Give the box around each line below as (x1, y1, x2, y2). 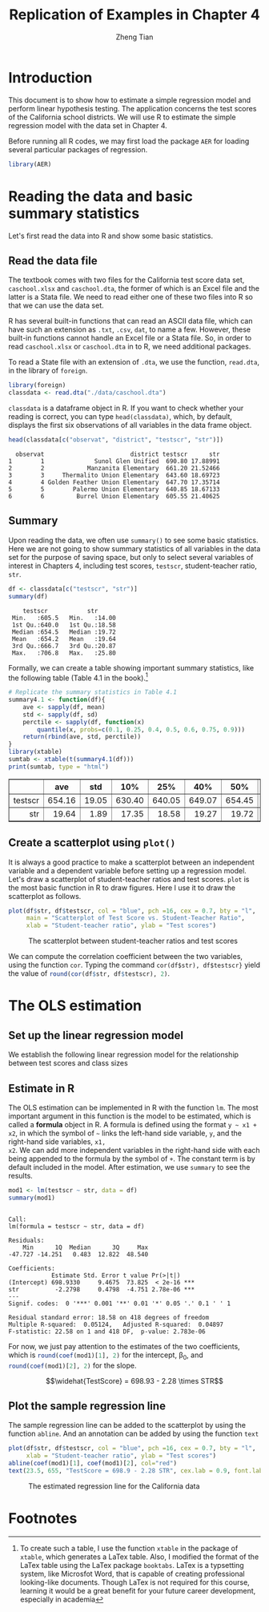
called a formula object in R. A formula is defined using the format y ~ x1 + (8, 1120, 258, 1130)
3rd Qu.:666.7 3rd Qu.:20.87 (11, 642, 116, 650)
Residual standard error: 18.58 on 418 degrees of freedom (8, 1313, 210, 1321)
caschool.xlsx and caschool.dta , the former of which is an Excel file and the (8, 284, 260, 293)
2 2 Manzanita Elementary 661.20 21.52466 (8, 464, 220, 472)
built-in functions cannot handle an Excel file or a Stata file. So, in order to (8, 333, 252, 343)
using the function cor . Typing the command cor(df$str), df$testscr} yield (8, 960, 261, 970)
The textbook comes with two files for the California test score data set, (8, 275, 245, 285)
